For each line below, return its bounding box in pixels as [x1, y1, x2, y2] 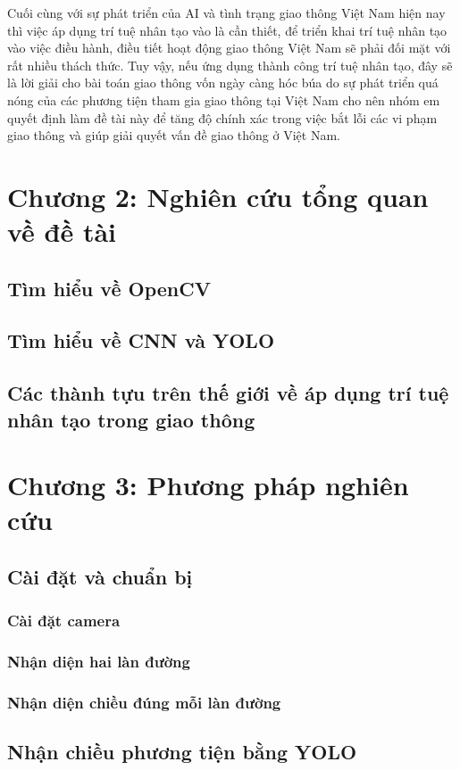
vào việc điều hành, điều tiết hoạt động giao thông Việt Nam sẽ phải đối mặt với [7, 38, 451, 57]
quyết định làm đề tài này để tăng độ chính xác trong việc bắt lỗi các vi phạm [7, 108, 438, 127]
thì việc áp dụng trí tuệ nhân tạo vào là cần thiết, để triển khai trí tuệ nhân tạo [7, 21, 447, 39]
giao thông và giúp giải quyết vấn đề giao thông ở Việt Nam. [7, 126, 340, 145]
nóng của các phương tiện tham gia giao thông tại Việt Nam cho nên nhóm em [7, 90, 440, 109]
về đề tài [7, 213, 117, 250]
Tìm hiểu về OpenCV [7, 274, 211, 302]
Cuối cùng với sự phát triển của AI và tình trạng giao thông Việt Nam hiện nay [7, 4, 446, 21]
